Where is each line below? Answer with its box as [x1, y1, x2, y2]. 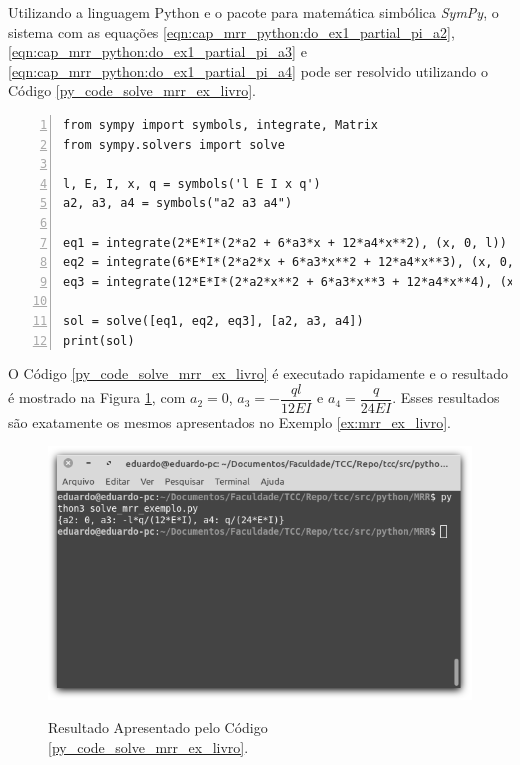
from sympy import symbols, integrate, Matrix [63, 117, 378, 132]
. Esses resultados [392, 387, 500, 408]
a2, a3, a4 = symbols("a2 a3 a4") [63, 196, 293, 211]
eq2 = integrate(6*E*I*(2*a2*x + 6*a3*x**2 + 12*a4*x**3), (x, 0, [63, 255, 515, 270]
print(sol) [63, 333, 135, 348]
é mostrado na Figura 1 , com [8, 387, 186, 408]
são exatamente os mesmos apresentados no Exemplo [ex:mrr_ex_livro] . [8, 411, 451, 432]
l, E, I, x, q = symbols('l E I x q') [63, 176, 321, 191]
